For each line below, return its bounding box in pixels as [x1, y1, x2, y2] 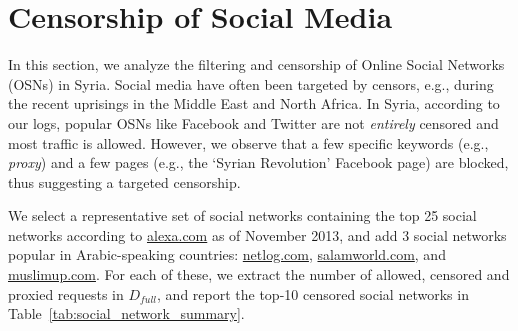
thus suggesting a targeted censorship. [8, 171, 241, 192]
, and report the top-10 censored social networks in [157, 283, 469, 304]
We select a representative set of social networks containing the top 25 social [8, 205, 477, 226]
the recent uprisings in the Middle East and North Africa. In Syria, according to [8, 93, 500, 114]
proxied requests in [8, 283, 124, 304]
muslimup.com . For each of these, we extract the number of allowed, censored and [8, 264, 510, 285]
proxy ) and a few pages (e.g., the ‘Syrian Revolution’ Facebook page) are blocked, [8, 152, 509, 173]
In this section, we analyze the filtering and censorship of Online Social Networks [8, 54, 505, 75]
